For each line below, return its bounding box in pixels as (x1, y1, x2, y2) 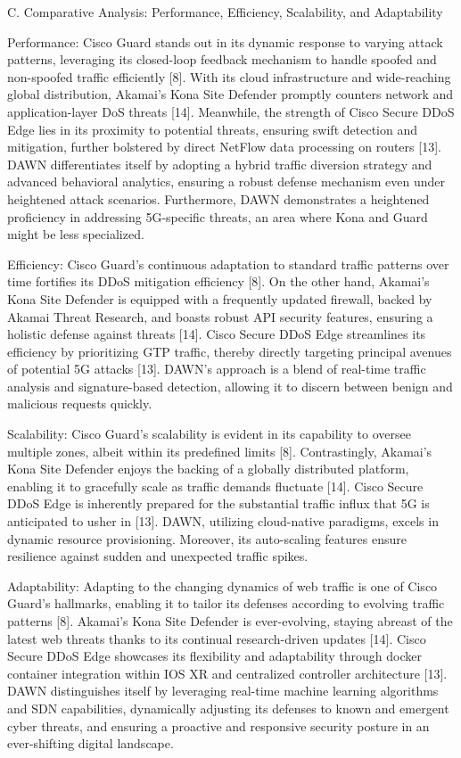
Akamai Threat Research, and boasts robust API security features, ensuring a (7, 307, 433, 325)
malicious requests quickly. (7, 394, 152, 413)
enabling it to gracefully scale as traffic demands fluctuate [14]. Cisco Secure (7, 476, 424, 495)
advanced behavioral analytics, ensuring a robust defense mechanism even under (7, 172, 445, 191)
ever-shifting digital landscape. (7, 734, 174, 753)
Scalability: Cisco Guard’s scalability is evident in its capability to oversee (7, 424, 411, 443)
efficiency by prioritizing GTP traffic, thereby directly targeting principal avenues (7, 342, 452, 360)
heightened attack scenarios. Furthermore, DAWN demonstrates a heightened (7, 189, 430, 208)
